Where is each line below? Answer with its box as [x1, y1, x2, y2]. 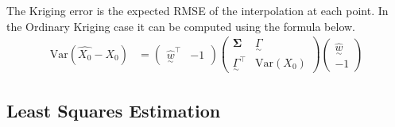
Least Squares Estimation [6, 98, 221, 122]
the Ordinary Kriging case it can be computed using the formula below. [6, 17, 355, 34]
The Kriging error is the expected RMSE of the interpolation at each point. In [6, 2, 389, 18]
